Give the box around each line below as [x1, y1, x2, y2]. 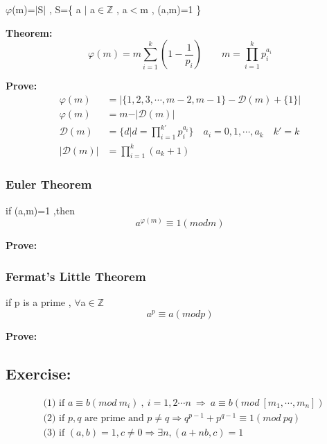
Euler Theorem [6, 176, 92, 193]
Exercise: [6, 362, 71, 384]
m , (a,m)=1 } [140, 2, 202, 16]
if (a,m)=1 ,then [6, 203, 75, 217]
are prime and [85, 413, 144, 423]
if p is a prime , [6, 295, 71, 309]
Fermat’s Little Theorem [6, 267, 146, 284]
